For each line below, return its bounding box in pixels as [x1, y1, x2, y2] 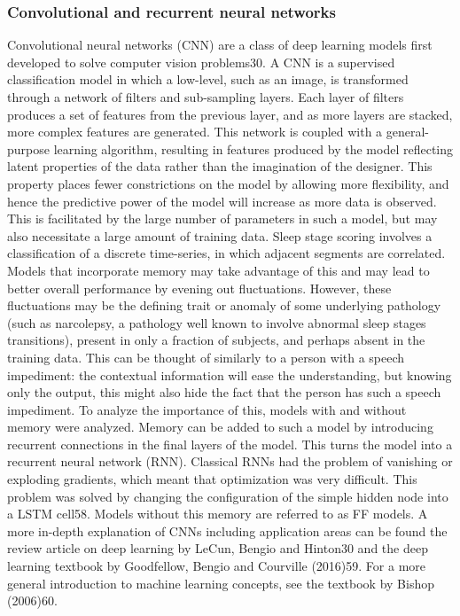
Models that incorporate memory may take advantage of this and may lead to [7, 261, 430, 279]
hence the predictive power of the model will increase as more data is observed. [7, 191, 437, 210]
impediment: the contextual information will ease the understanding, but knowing [7, 365, 452, 384]
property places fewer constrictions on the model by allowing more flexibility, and [7, 174, 449, 192]
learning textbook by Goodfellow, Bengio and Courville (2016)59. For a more [7, 557, 426, 575]
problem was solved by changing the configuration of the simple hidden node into [7, 487, 448, 505]
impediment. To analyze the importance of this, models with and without [7, 400, 407, 418]
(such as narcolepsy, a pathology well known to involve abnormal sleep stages [7, 313, 426, 331]
